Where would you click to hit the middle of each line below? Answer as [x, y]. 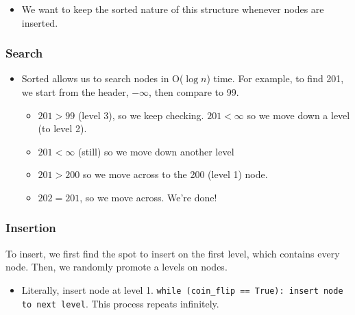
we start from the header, [75, 92]
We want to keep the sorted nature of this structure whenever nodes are [173, 9]
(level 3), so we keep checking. [141, 115]
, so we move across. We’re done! [148, 197]
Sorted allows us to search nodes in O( [102, 78]
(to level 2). [62, 128]
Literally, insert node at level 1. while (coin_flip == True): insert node [182, 289]
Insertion [31, 228]
